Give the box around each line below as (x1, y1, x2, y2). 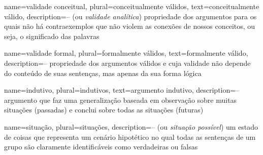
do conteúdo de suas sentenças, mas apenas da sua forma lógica (4, 67, 202, 78)
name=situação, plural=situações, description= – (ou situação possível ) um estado (4, 121, 258, 132)
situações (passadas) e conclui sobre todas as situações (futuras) (4, 104, 204, 115)
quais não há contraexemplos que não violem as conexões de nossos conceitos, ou (4, 21, 255, 31)
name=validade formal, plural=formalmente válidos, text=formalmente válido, (4, 48, 248, 58)
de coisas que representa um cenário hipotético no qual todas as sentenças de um (4, 131, 256, 142)
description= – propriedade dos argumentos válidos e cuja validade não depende (4, 57, 251, 68)
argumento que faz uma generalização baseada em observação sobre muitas (4, 94, 237, 105)
